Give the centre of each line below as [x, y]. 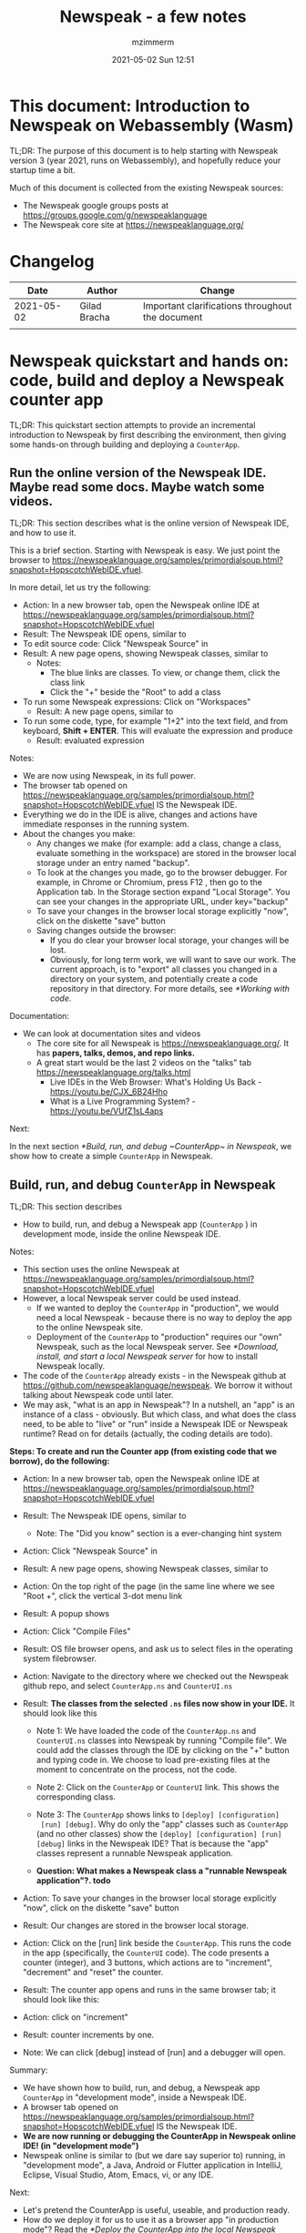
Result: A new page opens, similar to [105, 711]
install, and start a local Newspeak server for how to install [147, 1356]
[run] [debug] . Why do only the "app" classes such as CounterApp [164, 1824]
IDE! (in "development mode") [81, 2146]
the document [173, 317]
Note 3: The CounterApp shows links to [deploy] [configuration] [158, 1815]
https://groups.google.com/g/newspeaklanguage [115, 215]
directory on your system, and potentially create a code [153, 979]
